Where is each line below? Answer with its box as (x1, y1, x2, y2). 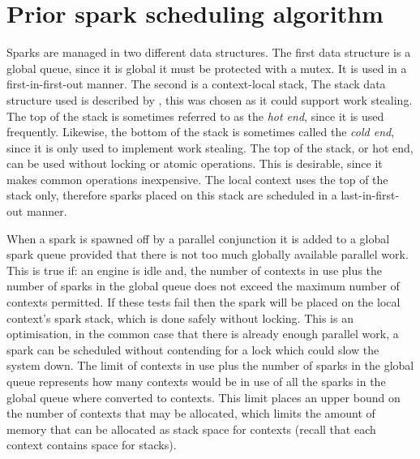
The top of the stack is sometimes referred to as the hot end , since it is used (6, 107, 384, 124)
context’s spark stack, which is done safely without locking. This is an (6, 309, 354, 326)
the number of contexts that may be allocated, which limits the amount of (6, 405, 375, 422)
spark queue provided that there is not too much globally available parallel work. (6, 246, 409, 263)
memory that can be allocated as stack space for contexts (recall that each (6, 420, 376, 437)
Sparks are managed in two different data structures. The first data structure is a (6, 44, 411, 61)
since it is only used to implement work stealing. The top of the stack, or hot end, (6, 139, 414, 156)
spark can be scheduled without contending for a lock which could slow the (6, 341, 379, 358)
